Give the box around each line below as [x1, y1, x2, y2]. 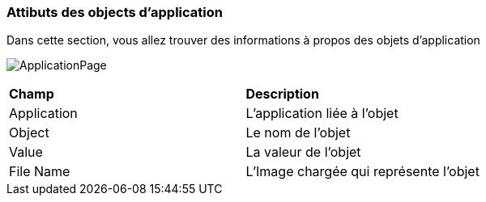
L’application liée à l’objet [245, 105, 399, 122]
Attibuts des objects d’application [6, 4, 223, 20]
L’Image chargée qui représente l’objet [245, 163, 480, 180]
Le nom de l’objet [245, 124, 351, 141]
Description [245, 86, 319, 103]
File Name [9, 163, 70, 180]
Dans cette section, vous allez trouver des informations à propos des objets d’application [6, 33, 480, 48]
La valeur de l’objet [245, 144, 361, 161]
